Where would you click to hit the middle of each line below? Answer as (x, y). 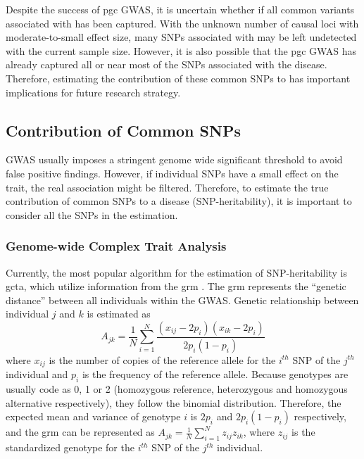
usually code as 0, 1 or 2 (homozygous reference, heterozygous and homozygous (177, 389)
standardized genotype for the (70, 447)
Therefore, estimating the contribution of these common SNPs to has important (178, 78)
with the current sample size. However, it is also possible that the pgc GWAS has (181, 50)
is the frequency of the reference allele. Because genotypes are (215, 374)
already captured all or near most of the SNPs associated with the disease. (167, 64)
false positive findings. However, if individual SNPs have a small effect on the (172, 173)
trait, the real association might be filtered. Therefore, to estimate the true (167, 187)
